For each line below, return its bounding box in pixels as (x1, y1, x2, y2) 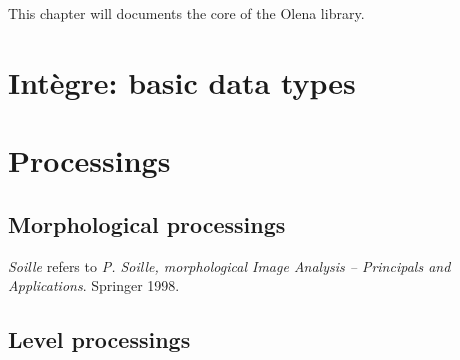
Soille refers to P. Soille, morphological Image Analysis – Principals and (8, 255, 451, 276)
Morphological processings (8, 208, 286, 239)
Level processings (8, 324, 191, 355)
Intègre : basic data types (8, 61, 356, 102)
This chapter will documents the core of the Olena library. (8, 3, 365, 23)
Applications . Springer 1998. (8, 275, 180, 296)
